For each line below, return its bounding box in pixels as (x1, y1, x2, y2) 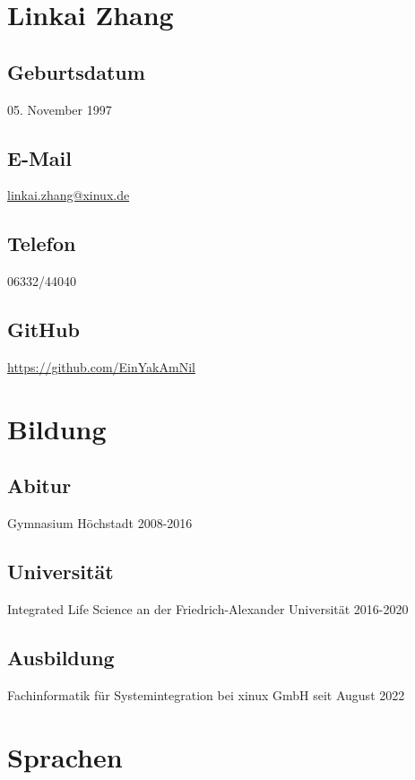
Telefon (7, 230, 76, 257)
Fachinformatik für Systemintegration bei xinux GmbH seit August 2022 (7, 685, 405, 704)
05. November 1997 (7, 100, 112, 118)
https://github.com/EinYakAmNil (7, 357, 195, 376)
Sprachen (7, 738, 123, 775)
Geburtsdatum (7, 57, 145, 85)
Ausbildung (7, 643, 115, 671)
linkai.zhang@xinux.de (7, 186, 130, 204)
